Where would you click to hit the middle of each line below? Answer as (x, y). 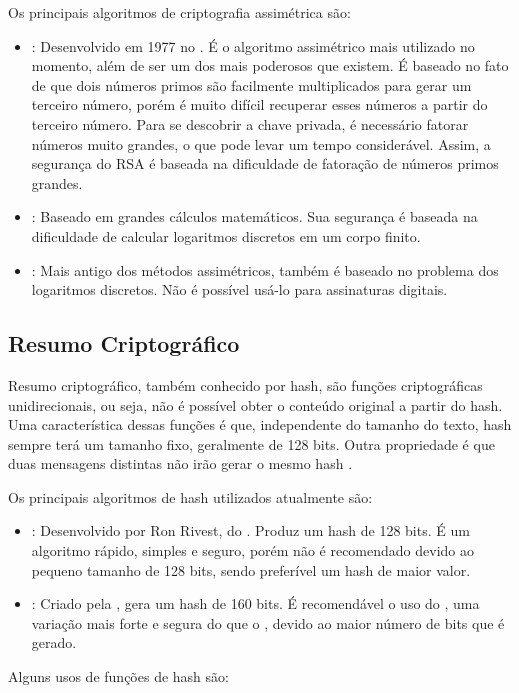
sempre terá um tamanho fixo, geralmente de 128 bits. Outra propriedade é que (251, 443)
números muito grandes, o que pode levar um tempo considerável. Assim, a (261, 143)
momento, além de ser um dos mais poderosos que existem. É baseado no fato (270, 65)
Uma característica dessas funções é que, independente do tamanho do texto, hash (260, 424)
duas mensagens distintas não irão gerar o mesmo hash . (180, 463)
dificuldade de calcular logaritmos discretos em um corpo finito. (226, 235)
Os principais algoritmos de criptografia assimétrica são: (179, 12)
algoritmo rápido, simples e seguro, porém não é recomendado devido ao (252, 550)
